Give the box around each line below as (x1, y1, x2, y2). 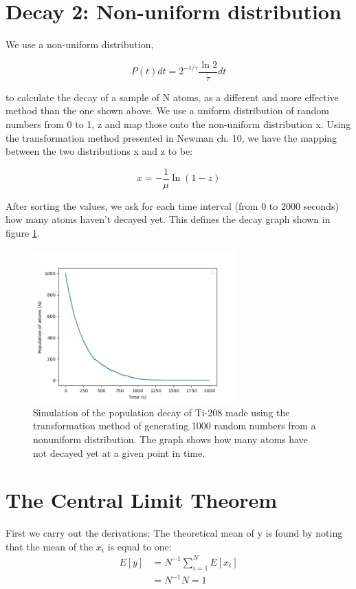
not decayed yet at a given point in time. (33, 445, 205, 460)
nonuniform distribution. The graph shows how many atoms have (33, 431, 308, 446)
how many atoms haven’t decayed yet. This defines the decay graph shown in (5, 212, 331, 226)
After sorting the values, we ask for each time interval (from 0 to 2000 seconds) (5, 198, 340, 213)
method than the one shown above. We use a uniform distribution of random (5, 103, 329, 118)
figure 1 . (5, 226, 40, 239)
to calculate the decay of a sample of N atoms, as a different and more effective (5, 89, 339, 104)
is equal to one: (107, 539, 172, 553)
